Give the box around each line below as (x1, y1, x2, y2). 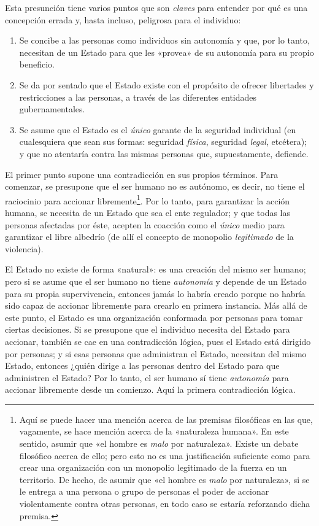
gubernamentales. (19, 102, 85, 115)
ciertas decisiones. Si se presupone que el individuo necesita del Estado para (5, 323, 290, 336)
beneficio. (19, 58, 55, 71)
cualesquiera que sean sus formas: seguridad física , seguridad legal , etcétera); (19, 135, 307, 148)
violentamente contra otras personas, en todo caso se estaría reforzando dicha (19, 497, 310, 510)
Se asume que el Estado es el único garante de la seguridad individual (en (19, 123, 296, 136)
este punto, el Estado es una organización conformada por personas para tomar (5, 311, 303, 323)
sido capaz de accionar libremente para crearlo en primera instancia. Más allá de (5, 299, 307, 312)
